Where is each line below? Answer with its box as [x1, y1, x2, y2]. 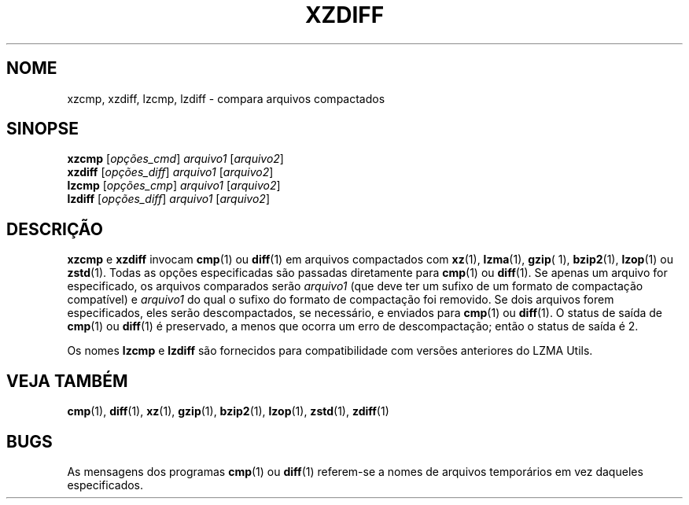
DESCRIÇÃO [6, 219, 103, 239]
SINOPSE [6, 119, 79, 139]
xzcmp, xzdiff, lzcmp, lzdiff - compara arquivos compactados [67, 91, 385, 105]
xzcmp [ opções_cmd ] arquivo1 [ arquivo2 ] [67, 152, 284, 166]
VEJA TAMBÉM [6, 370, 128, 391]
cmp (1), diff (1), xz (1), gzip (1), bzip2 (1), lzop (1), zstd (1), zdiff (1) [67, 404, 389, 418]
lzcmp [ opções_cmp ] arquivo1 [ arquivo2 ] [67, 179, 281, 193]
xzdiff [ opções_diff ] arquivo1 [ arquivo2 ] [67, 165, 274, 179]
